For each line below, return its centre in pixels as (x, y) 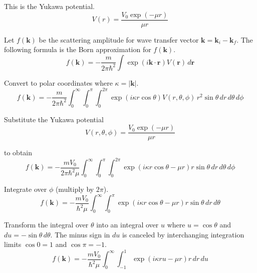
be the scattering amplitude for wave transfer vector (119, 39)
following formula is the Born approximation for (78, 49)
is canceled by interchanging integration (183, 234)
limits (13, 244)
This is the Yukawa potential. (49, 6)
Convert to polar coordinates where (58, 82)
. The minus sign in (80, 234)
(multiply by (75, 189)
